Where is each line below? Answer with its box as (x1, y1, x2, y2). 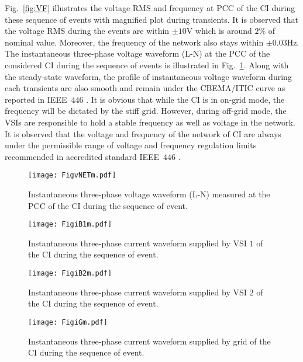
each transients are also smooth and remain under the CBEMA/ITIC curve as (5, 82, 285, 94)
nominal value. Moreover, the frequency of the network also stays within (5, 36, 264, 48)
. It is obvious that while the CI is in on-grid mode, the (86, 93, 285, 105)
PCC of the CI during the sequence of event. (28, 199, 188, 211)
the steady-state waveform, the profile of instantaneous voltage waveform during (5, 70, 292, 82)
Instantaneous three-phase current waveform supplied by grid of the (28, 335, 271, 347)
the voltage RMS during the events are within (5, 25, 170, 37)
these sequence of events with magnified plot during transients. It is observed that (5, 13, 298, 25)
